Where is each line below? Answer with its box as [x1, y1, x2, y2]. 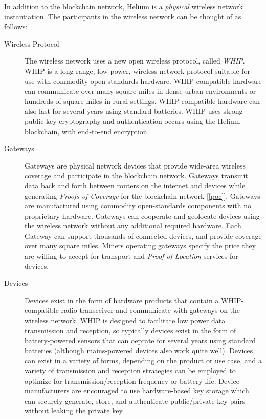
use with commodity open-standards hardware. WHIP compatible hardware [25, 75, 262, 86]
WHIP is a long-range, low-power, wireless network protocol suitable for [25, 65, 250, 76]
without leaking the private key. [25, 405, 124, 416]
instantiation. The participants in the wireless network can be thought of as [4, 11, 241, 22]
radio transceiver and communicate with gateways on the [61, 305, 240, 316]
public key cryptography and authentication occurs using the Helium [25, 115, 240, 126]
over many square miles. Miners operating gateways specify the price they [25, 240, 256, 251]
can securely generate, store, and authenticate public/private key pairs [25, 395, 246, 406]
